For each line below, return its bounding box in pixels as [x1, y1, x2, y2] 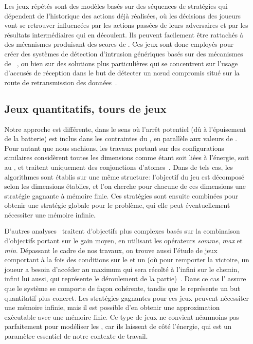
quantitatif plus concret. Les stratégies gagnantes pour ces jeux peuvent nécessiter [4, 292, 249, 303]
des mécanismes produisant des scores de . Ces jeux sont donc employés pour [4, 39, 234, 49]
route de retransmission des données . [4, 77, 117, 87]
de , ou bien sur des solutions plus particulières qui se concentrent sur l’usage [4, 58, 238, 68]
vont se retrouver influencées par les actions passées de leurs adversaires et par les [4, 20, 248, 30]
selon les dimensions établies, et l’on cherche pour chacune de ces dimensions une [4, 181, 246, 191]
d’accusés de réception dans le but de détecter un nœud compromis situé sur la [4, 68, 240, 78]
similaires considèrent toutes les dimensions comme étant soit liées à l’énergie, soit [4, 152, 249, 163]
